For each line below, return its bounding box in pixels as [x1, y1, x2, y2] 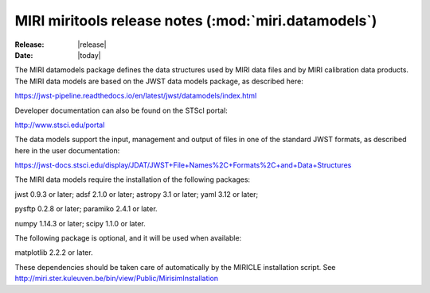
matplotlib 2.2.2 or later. [14, 248, 93, 257]
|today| [77, 50, 101, 60]
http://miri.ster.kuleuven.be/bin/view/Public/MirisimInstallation [14, 274, 219, 283]
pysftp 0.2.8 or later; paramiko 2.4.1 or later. [14, 204, 158, 214]
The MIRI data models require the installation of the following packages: [14, 175, 251, 184]
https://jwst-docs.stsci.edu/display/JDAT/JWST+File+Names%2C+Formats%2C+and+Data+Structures [14, 160, 352, 170]
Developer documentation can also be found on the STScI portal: [14, 106, 229, 115]
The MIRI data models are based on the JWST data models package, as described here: [14, 76, 304, 86]
